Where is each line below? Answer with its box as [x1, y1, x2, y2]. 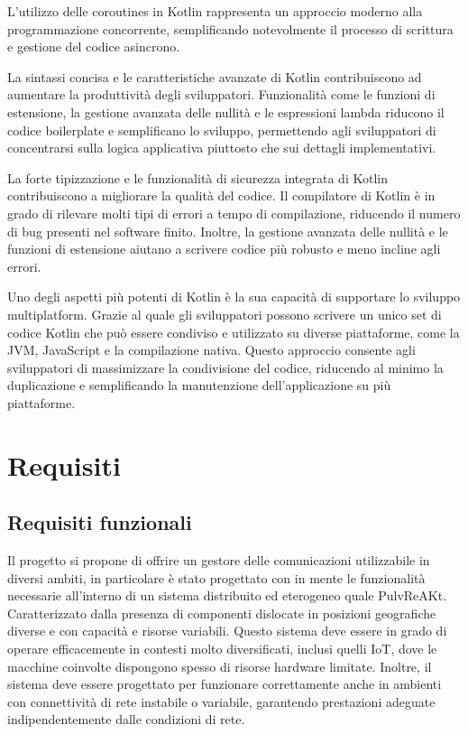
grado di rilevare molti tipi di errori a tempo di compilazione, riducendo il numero [7, 203, 461, 222]
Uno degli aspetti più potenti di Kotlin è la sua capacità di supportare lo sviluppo [7, 287, 461, 306]
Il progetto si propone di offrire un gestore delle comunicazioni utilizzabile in [7, 551, 430, 570]
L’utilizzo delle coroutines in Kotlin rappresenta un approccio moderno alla [7, 2, 423, 20]
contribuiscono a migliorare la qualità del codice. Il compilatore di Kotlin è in [7, 186, 436, 205]
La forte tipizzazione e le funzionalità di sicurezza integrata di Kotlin [7, 168, 388, 187]
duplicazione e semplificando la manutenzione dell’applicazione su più [7, 376, 391, 395]
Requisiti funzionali [7, 508, 192, 536]
